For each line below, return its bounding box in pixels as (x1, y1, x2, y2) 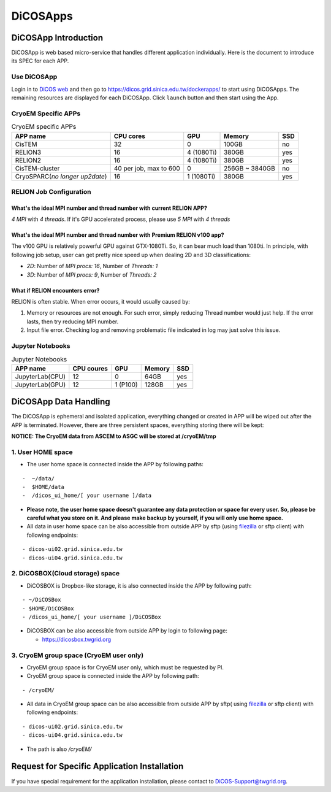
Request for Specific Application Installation (11, 761, 184, 772)
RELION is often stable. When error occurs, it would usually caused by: (11, 298, 190, 306)
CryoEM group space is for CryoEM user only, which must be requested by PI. (26, 663, 224, 671)
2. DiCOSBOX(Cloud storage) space (11, 569, 120, 578)
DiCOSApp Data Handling (11, 396, 110, 407)
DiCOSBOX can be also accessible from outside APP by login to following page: (26, 627, 228, 634)
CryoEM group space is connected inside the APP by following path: (26, 672, 199, 680)
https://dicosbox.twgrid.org (42, 636, 112, 643)
